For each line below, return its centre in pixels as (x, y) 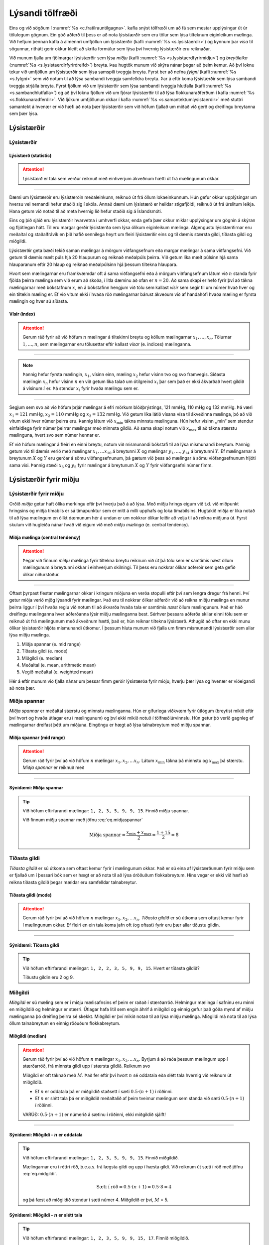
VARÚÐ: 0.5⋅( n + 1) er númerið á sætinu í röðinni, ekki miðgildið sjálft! (94, 1114)
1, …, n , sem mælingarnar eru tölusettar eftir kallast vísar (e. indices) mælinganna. (107, 344)
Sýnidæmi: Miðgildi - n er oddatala (46, 1134)
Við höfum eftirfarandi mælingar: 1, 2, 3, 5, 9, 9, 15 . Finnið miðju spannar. (106, 810)
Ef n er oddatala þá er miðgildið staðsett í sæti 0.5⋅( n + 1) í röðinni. (104, 1091)
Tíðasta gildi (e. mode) (45, 651)
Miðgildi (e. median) (42, 658)
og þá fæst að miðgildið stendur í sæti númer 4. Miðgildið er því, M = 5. (96, 1200)
